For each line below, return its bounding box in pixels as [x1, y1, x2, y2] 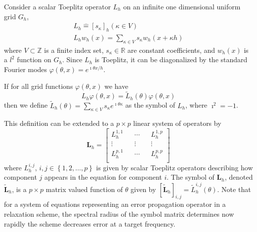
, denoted [224, 172, 253, 182]
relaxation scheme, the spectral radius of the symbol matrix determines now [4, 208, 234, 219]
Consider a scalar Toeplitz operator [4, 1, 111, 11]
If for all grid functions [4, 80, 73, 91]
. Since [62, 54, 83, 65]
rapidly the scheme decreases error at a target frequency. [4, 218, 175, 229]
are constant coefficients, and [128, 44, 215, 55]
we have [104, 80, 128, 91]
